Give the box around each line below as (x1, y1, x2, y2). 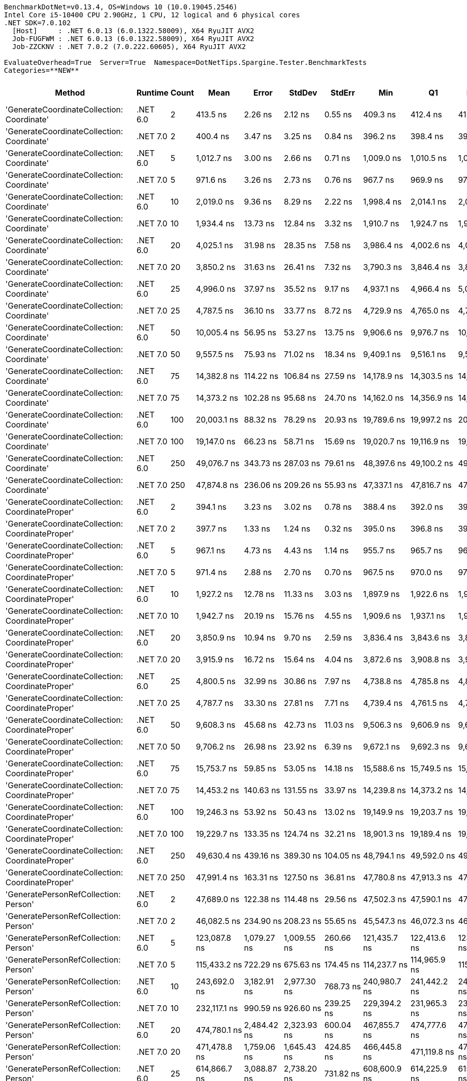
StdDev (289, 88, 318, 98)
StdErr (330, 88, 355, 98)
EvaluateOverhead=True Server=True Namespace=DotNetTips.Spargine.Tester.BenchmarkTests (4, 58, 367, 66)
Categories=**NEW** (4, 66, 79, 74)
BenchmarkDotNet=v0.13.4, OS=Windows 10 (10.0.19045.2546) (4, 3, 238, 11)
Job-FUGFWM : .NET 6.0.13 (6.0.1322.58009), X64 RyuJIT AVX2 (12, 35, 254, 43)
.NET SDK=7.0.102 (4, 19, 71, 27)
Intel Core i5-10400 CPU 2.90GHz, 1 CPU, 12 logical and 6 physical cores (4, 11, 300, 19)
